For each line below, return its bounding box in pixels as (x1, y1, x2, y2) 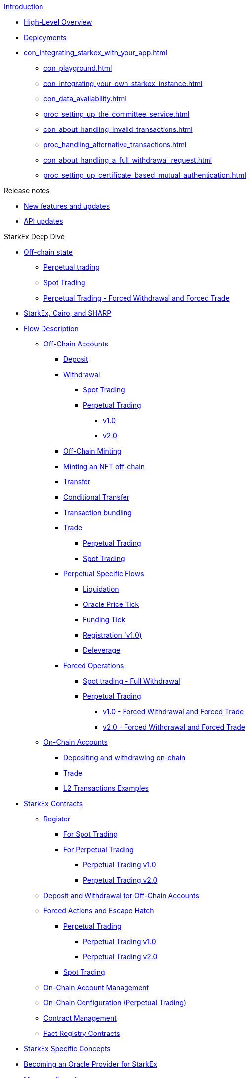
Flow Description (24, 324, 79, 333)
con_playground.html (43, 64, 112, 72)
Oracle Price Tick (83, 600, 139, 608)
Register (43, 815, 71, 823)
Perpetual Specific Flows (63, 569, 144, 578)
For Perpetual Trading (63, 845, 134, 854)
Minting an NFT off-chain (63, 462, 145, 471)
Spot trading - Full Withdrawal (83, 677, 180, 685)
